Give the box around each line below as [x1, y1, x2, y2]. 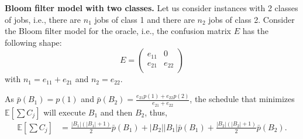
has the [242, 25, 269, 37]
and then [100, 106, 133, 118]
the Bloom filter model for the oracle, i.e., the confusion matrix [5, 25, 231, 37]
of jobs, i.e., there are [5, 13, 81, 25]
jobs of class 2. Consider [208, 13, 295, 25]
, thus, [144, 106, 167, 118]
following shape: [5, 36, 62, 48]
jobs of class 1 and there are [94, 13, 195, 25]
